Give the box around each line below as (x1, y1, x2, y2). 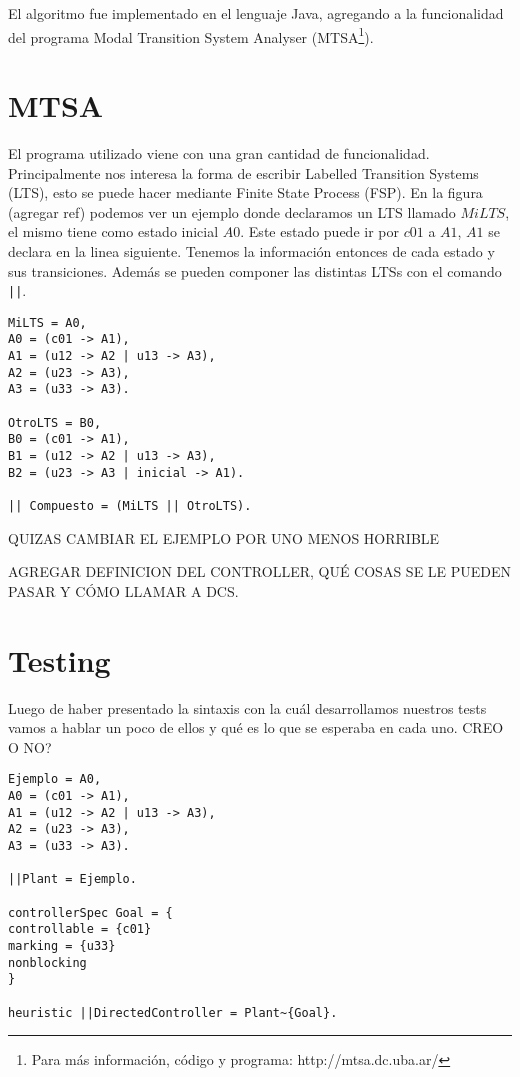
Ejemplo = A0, (8, 772, 102, 787)
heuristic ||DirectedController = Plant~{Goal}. (8, 1005, 338, 1020)
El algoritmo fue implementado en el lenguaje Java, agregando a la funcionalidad (8, 3, 504, 23)
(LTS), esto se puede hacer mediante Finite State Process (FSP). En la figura (8, 182, 483, 203)
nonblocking (8, 955, 87, 970)
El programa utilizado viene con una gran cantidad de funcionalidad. (8, 142, 430, 163)
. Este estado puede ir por (240, 221, 399, 242)
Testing (8, 639, 111, 680)
